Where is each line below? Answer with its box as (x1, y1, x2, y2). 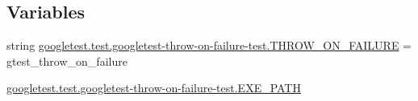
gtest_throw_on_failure (6, 52, 127, 69)
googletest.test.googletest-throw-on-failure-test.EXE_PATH (6, 79, 301, 96)
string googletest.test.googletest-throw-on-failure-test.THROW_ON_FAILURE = (6, 37, 412, 54)
